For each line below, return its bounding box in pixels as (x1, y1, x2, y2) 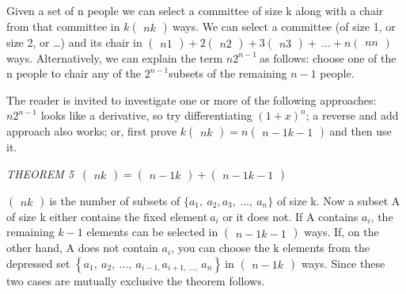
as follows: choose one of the (259, 49, 397, 66)
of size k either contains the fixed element (6, 208, 208, 224)
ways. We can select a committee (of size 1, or (172, 17, 396, 34)
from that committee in (6, 17, 120, 34)
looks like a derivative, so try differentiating (40, 107, 252, 124)
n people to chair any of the (6, 65, 141, 82)
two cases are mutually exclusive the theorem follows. (6, 272, 265, 288)
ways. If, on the (304, 223, 379, 240)
